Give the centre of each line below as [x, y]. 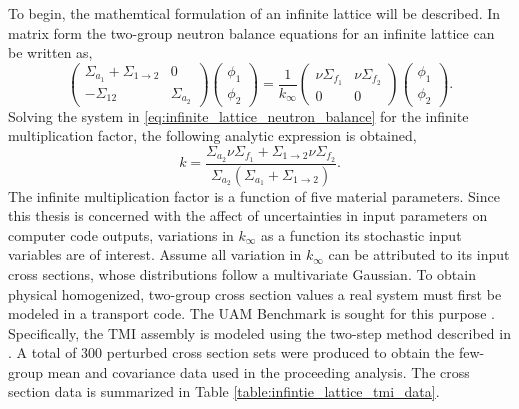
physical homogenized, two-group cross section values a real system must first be [255, 293]
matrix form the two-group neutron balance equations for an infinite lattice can [251, 32]
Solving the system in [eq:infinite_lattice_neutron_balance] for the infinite [238, 115]
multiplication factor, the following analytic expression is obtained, [212, 135]
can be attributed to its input [419, 254]
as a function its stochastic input [361, 234]
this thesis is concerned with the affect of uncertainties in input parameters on [248, 215]
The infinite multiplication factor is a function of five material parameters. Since [254, 195]
